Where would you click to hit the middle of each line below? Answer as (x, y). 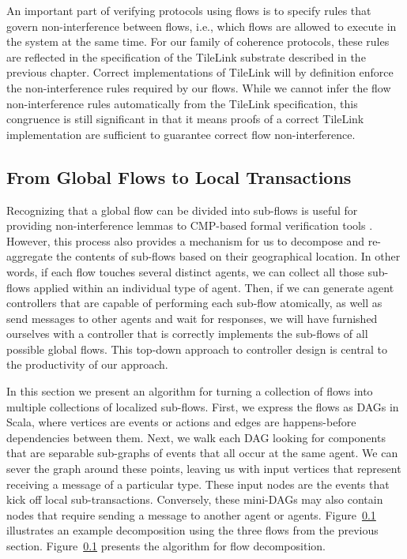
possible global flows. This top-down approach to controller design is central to (197, 349)
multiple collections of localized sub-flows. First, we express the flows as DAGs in (203, 406)
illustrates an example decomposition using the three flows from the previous (192, 530)
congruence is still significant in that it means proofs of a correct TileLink (185, 119)
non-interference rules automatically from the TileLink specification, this (182, 103)
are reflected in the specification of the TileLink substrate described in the (186, 56)
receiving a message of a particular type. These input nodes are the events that (198, 484)
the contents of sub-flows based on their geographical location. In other (228, 256)
